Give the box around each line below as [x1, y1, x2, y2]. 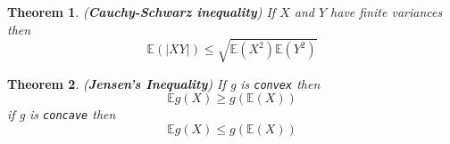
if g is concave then [7, 105, 116, 124]
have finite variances [330, 3, 443, 20]
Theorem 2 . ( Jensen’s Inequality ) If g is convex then [7, 74, 321, 92]
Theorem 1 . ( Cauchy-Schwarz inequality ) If [7, 3, 276, 20]
